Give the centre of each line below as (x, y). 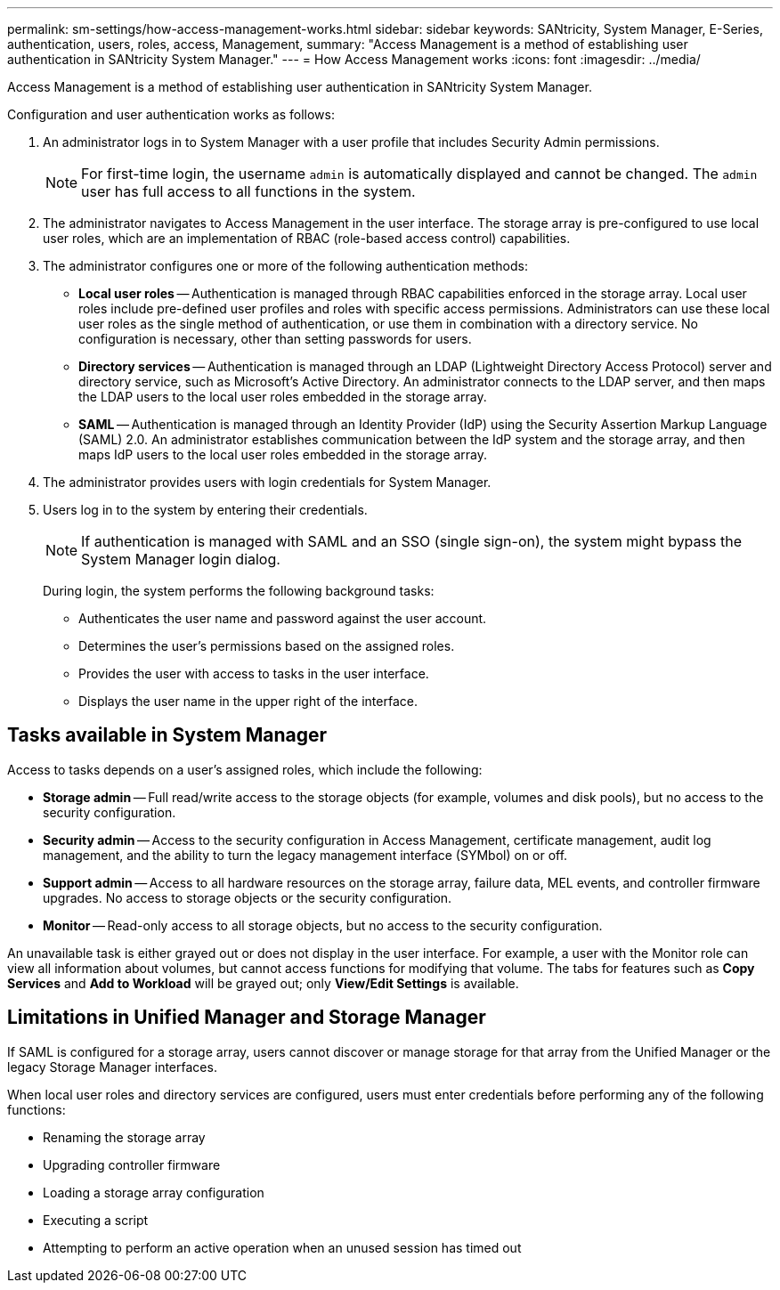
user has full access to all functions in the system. (248, 191)
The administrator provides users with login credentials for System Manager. (267, 482)
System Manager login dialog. (181, 559)
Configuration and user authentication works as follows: (171, 114)
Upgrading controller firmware (132, 1164)
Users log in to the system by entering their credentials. (205, 510)
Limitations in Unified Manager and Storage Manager (247, 1018)
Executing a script (96, 1220)
